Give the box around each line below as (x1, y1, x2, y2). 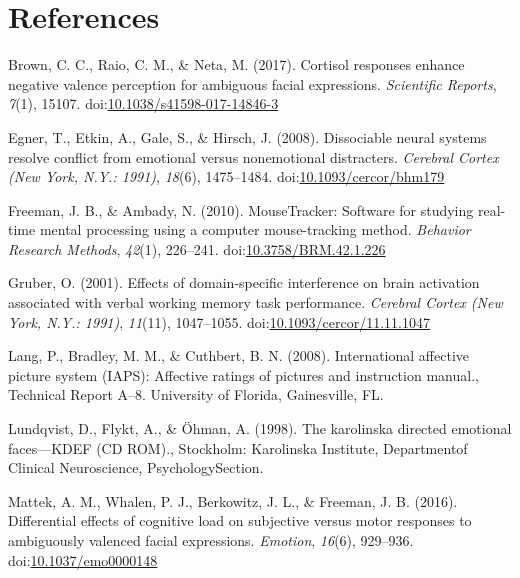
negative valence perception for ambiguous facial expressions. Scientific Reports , (8, 73, 497, 94)
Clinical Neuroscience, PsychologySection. (8, 457, 264, 478)
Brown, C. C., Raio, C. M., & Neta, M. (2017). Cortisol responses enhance (8, 54, 465, 75)
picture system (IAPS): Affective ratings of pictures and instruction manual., (8, 364, 479, 385)
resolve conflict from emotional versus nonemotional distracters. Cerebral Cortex (8, 146, 499, 167)
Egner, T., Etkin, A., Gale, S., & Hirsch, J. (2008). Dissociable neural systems (8, 126, 487, 147)
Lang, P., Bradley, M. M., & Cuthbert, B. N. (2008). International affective (8, 345, 469, 366)
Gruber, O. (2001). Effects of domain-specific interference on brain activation (8, 272, 480, 293)
